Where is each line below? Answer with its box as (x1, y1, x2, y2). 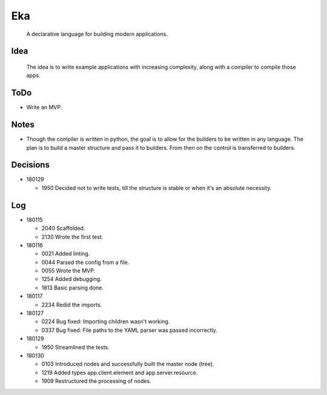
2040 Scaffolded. (41, 225, 85, 232)
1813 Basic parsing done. (41, 284, 104, 291)
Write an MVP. (26, 104, 62, 111)
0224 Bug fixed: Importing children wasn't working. (41, 318, 170, 325)
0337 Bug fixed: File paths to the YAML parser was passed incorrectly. (41, 326, 218, 334)
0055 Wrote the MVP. (41, 267, 96, 274)
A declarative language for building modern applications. (26, 30, 168, 38)
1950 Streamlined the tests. (41, 343, 110, 351)
